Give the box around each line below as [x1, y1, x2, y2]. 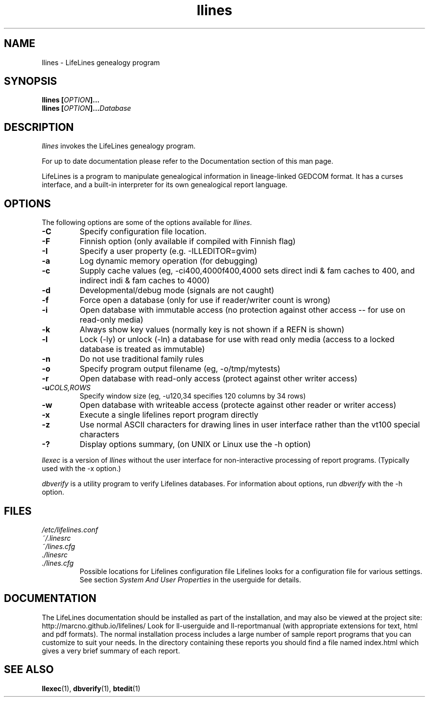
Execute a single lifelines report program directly [79, 410, 259, 420]
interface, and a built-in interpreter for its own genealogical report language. [42, 180, 287, 189]
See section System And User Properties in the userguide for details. [79, 575, 301, 584]
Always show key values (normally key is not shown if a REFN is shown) [79, 325, 345, 335]
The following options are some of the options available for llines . [42, 218, 252, 227]
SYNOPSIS [4, 75, 57, 88]
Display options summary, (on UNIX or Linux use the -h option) [79, 439, 311, 450]
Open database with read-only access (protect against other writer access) [79, 374, 357, 384]
